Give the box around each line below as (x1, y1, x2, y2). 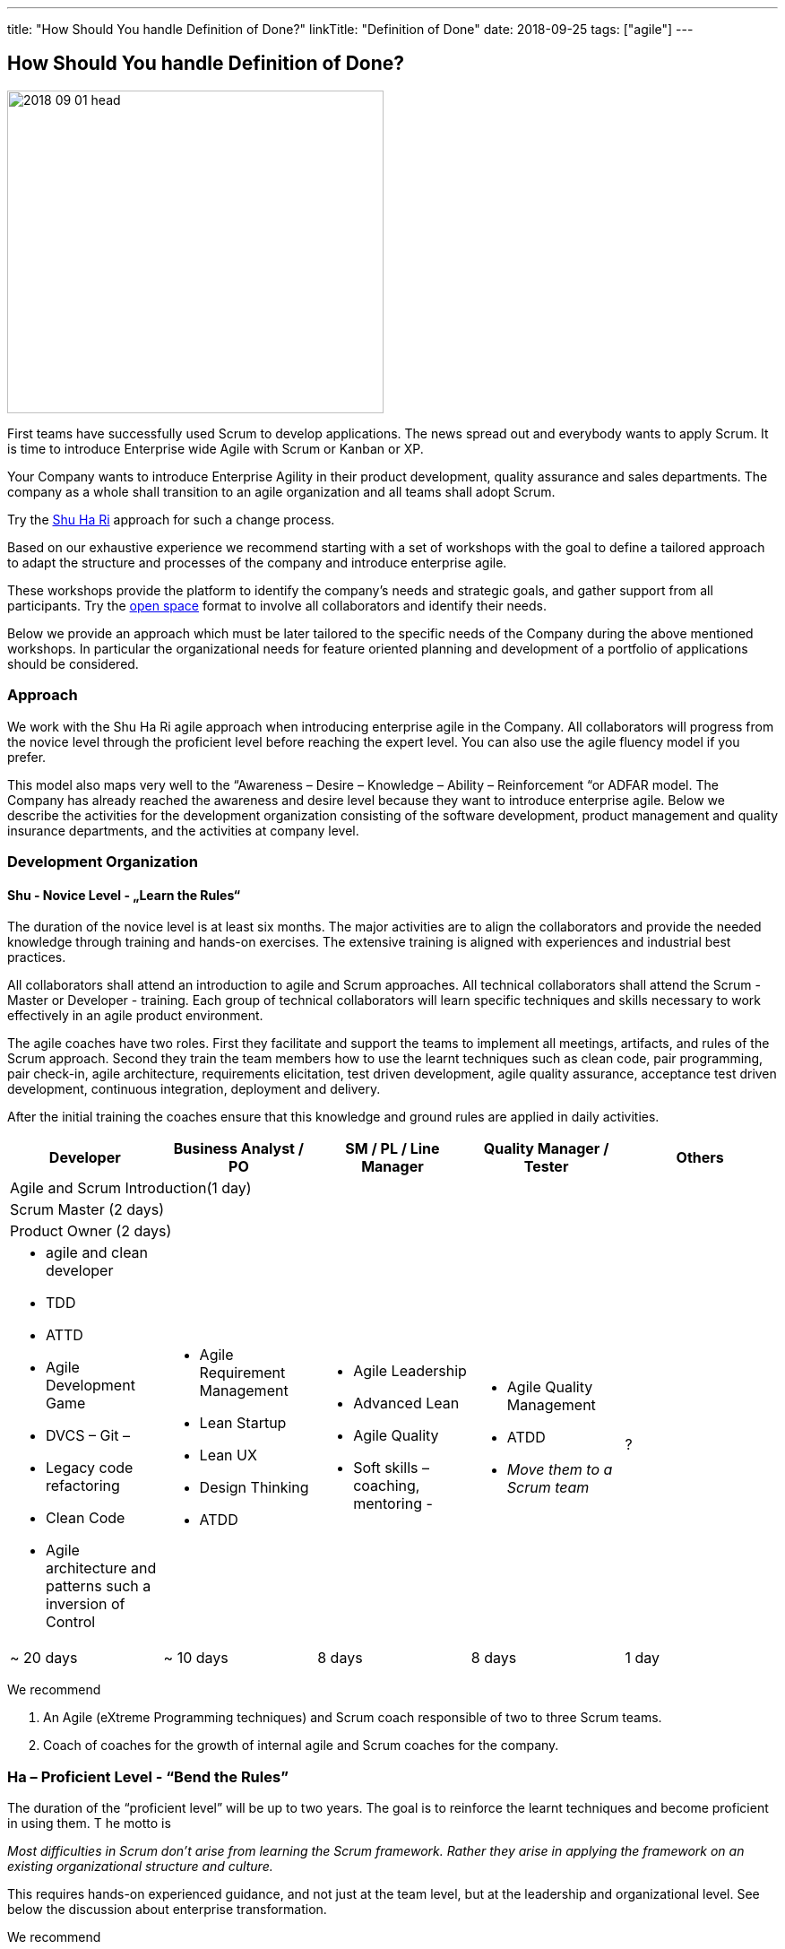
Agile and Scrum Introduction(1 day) (10, 1179, 252, 1198)
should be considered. (7, 655, 139, 671)
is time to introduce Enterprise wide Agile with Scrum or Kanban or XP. (7, 440, 424, 456)
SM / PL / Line (345, 1139, 440, 1158)
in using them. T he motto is (7, 1815, 171, 1831)
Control (46, 1613, 96, 1632)
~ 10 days (163, 1649, 229, 1667)
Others (676, 1148, 724, 1167)
